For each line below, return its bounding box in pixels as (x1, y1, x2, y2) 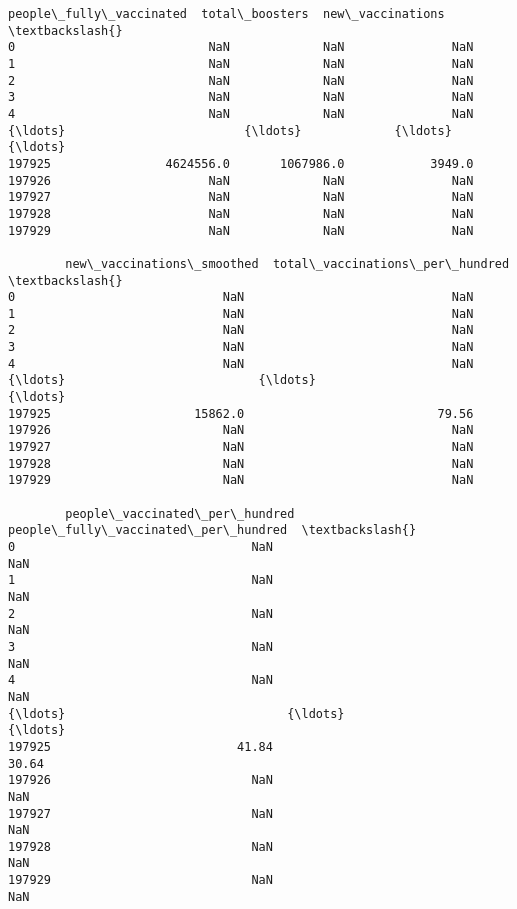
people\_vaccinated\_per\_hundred (65, 506, 295, 521)
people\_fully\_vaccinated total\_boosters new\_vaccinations (8, 7, 445, 21)
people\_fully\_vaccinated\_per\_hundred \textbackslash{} (8, 523, 417, 538)
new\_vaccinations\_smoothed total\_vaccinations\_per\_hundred (65, 256, 510, 271)
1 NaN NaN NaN (8, 56, 474, 71)
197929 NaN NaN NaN (8, 223, 474, 238)
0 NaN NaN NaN (8, 40, 474, 55)
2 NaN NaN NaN (8, 73, 474, 88)
